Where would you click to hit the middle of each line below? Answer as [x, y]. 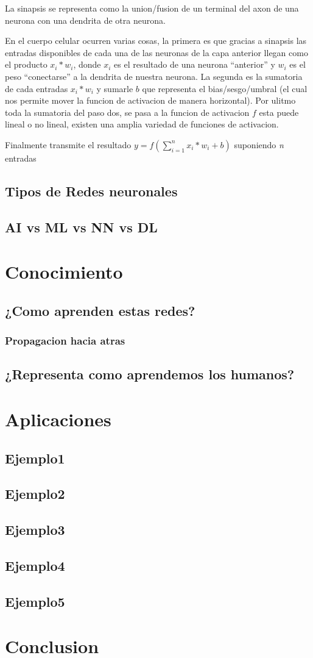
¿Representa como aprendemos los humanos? [150, 374]
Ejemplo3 [35, 530]
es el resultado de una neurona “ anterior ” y [195, 64]
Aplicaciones [58, 419]
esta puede [279, 112]
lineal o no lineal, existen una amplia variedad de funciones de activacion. [142, 124]
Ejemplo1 [35, 458]
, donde [87, 64]
